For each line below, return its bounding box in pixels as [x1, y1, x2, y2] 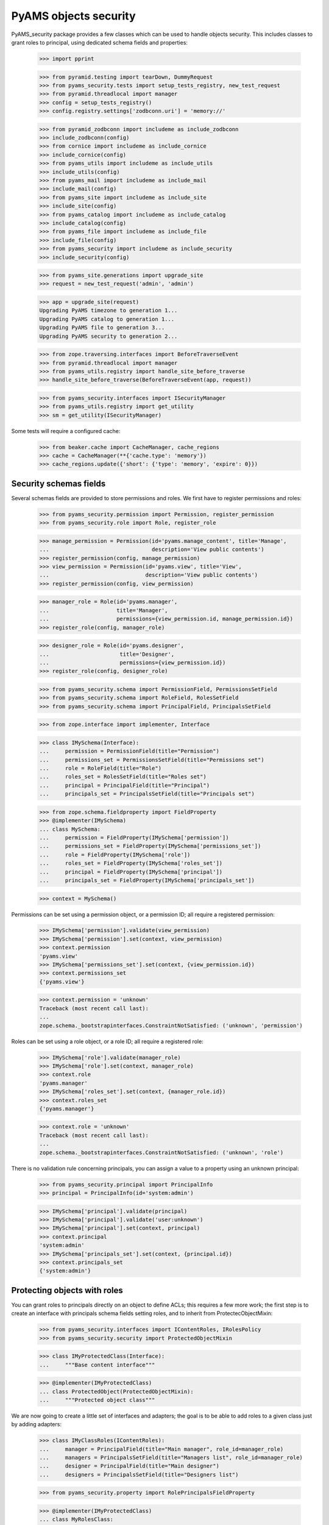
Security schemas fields [11, 478, 106, 489]
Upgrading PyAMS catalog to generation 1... [39, 315, 175, 323]
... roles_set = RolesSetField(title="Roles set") [39, 773, 207, 780]
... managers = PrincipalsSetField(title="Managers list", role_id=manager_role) [39, 1454, 303, 1461]
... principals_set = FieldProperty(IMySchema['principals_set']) [39, 877, 255, 884]
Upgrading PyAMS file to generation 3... [39, 324, 165, 331]
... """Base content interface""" [39, 1361, 155, 1368]
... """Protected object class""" [39, 1396, 155, 1403]
